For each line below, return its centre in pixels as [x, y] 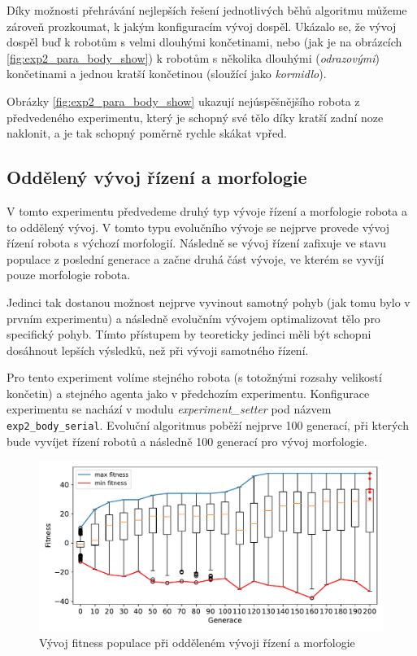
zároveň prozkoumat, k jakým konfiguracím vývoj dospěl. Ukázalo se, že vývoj [202, 26]
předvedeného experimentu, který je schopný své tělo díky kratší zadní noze [195, 117]
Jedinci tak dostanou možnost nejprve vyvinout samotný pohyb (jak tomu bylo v [208, 302]
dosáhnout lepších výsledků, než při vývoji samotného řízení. [158, 350]
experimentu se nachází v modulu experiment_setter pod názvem [169, 409]
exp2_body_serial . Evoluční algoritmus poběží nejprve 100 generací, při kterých [208, 425]
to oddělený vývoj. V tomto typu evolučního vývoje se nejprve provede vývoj [198, 227]
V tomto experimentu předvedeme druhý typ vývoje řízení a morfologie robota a [207, 210]
